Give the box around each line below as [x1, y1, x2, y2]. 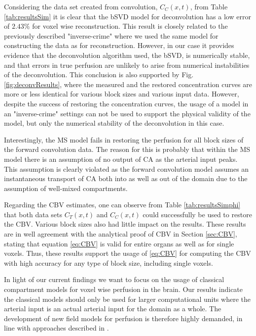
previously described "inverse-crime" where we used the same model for [4, 30, 219, 41]
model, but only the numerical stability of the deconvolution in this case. [4, 118, 224, 128]
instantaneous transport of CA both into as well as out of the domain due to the [4, 173, 248, 184]
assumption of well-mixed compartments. [4, 183, 128, 193]
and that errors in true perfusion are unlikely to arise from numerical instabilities [4, 59, 250, 70]
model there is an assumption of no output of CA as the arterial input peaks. [4, 153, 238, 164]
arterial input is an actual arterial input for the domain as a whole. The [4, 303, 221, 314]
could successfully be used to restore [143, 209, 252, 219]
